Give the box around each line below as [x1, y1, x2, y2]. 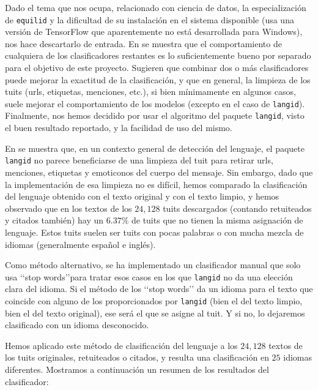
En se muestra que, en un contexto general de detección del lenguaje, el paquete [5, 141, 305, 154]
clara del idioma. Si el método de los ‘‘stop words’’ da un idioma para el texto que [5, 282, 313, 295]
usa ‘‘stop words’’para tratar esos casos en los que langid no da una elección [5, 270, 293, 283]
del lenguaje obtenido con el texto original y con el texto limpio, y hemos [5, 190, 279, 203]
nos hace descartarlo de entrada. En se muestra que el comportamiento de [5, 37, 282, 50]
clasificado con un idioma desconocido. [5, 318, 149, 331]
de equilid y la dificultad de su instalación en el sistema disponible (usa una [5, 13, 294, 26]
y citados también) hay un [5, 214, 104, 227]
